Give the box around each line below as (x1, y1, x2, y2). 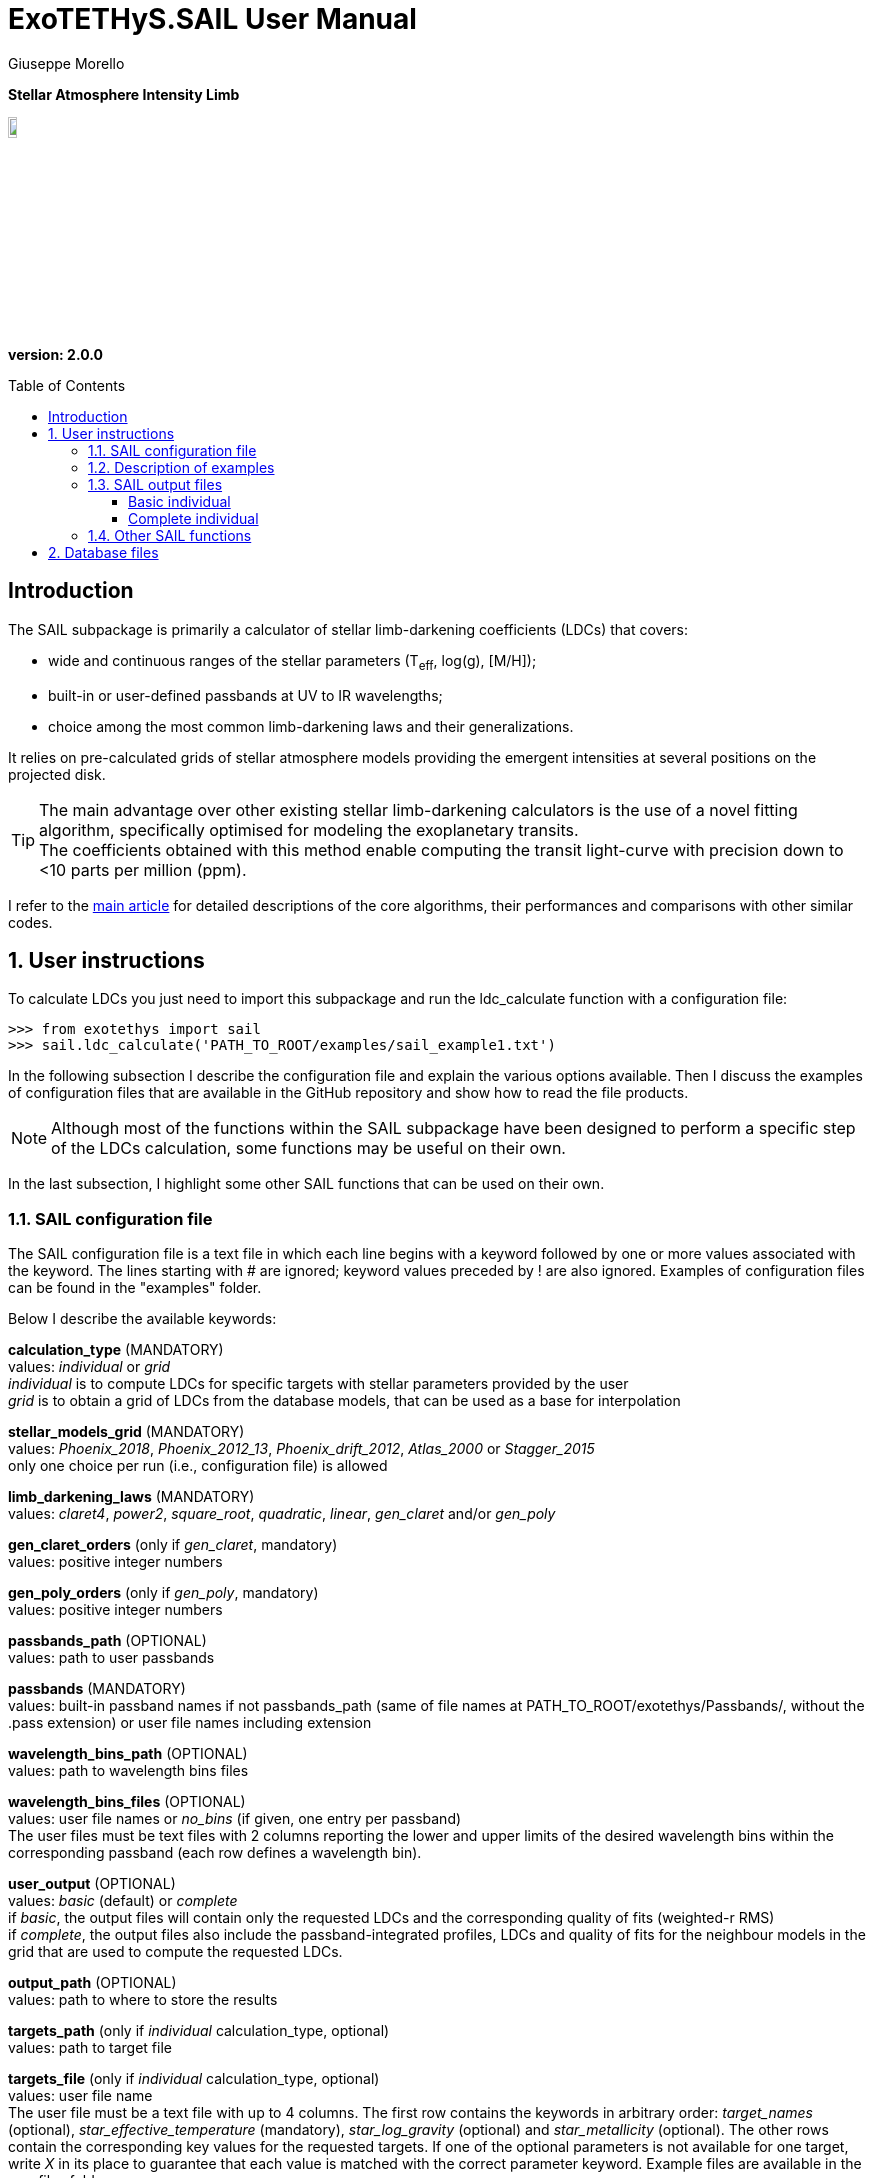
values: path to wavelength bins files (8, 1762, 249, 1780)
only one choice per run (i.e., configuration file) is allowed (8, 1457, 388, 1475)
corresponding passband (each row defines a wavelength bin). (8, 1844, 422, 1862)
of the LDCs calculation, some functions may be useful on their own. (51, 1138, 566, 1159)
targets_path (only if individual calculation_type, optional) (8, 2022, 390, 2040)
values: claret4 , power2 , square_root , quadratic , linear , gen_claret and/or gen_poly (8, 1505, 556, 1523)
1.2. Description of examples (88, 458, 275, 476)
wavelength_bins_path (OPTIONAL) (8, 1745, 248, 1763)
